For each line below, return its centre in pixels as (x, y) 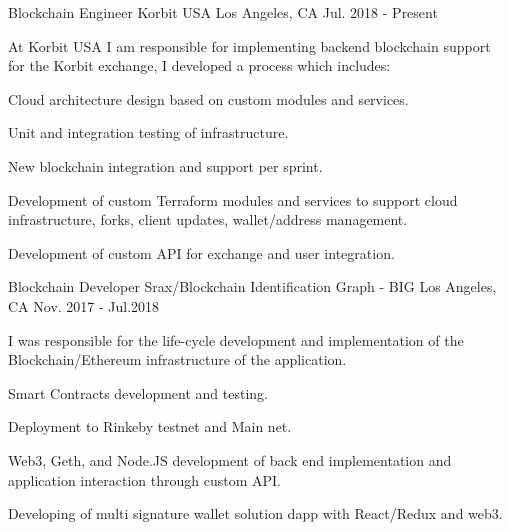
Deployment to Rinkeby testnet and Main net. (150, 426)
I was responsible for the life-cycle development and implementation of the (236, 339)
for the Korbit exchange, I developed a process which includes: (199, 65)
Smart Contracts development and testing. (138, 392)
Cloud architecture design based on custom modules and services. (208, 98)
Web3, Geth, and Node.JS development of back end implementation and (230, 459)
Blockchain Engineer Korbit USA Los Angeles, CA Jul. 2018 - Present (223, 12)
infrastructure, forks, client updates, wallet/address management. (208, 219)
